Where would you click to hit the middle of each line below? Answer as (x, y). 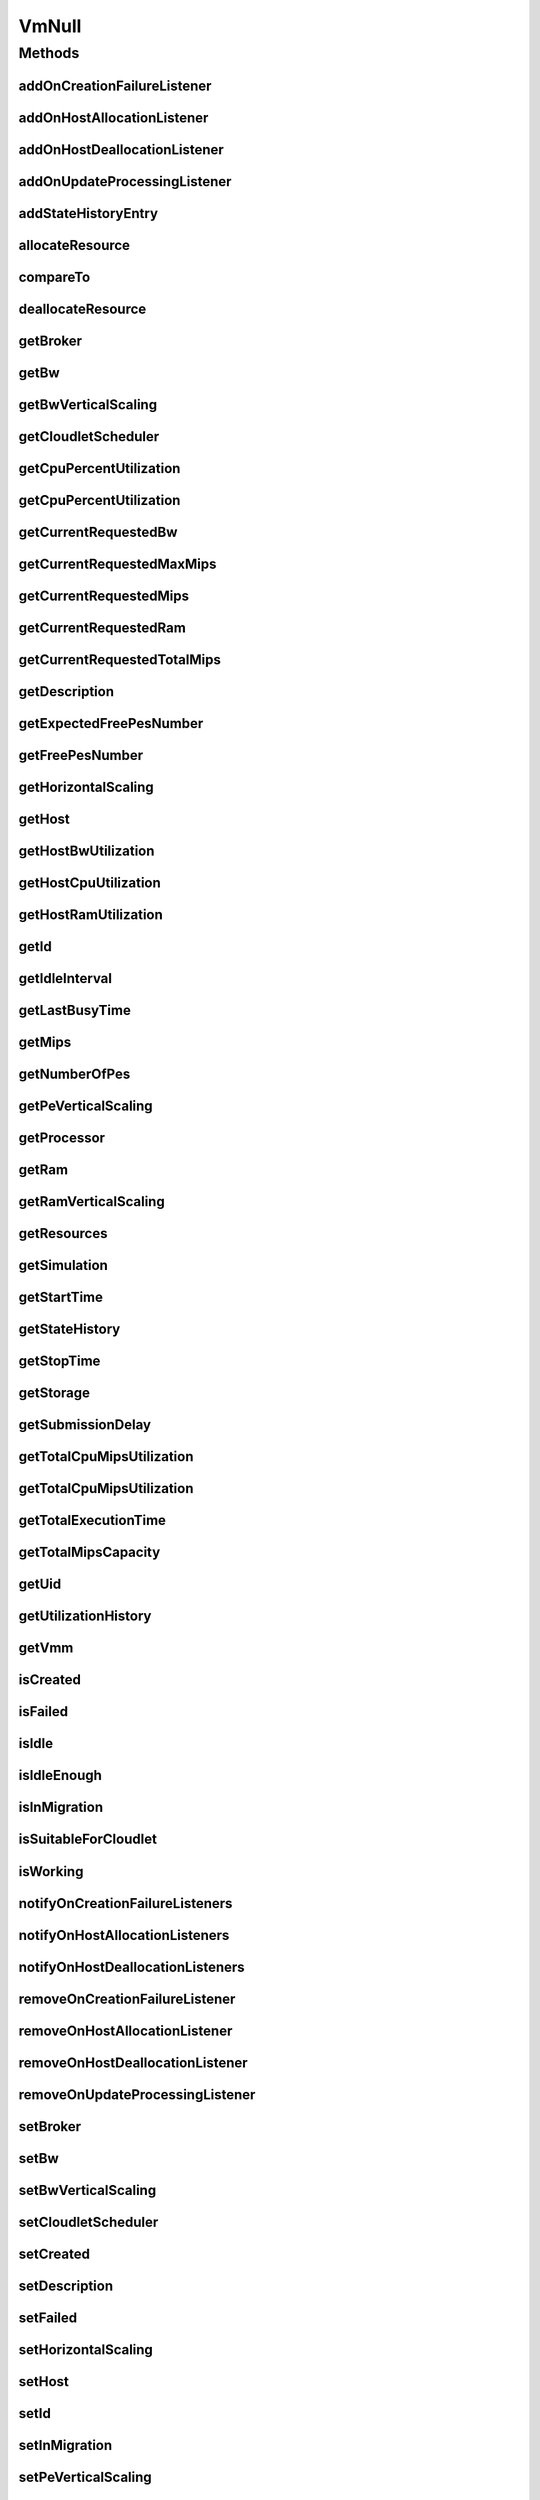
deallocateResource (82, 308)
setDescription (66, 2285)
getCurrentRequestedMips (104, 595)
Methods (49, 53)
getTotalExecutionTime (92, 1520)
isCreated (50, 1680)
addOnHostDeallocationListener (121, 149)
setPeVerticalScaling (85, 2476)
